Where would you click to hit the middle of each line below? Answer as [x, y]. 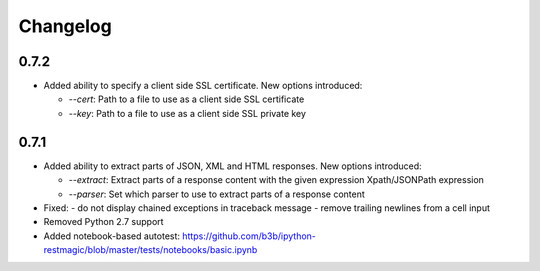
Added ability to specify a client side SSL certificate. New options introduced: [203, 86]
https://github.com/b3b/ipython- [249, 236]
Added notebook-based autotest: [111, 236]
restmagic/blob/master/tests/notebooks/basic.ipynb [150, 250]
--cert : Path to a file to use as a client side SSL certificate [186, 99]
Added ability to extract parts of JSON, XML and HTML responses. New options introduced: [232, 166]
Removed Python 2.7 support [103, 222]
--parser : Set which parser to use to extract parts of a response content [216, 194]
